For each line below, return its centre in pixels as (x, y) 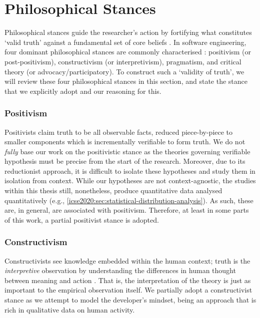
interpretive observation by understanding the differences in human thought (120, 270)
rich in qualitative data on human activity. (70, 309)
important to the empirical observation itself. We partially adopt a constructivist (128, 290)
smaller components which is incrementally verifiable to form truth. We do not (125, 142)
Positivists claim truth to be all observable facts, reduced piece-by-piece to (119, 132)
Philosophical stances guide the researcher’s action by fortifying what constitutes (128, 32)
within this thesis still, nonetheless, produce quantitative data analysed (113, 190)
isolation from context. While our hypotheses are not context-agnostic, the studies (130, 180)
